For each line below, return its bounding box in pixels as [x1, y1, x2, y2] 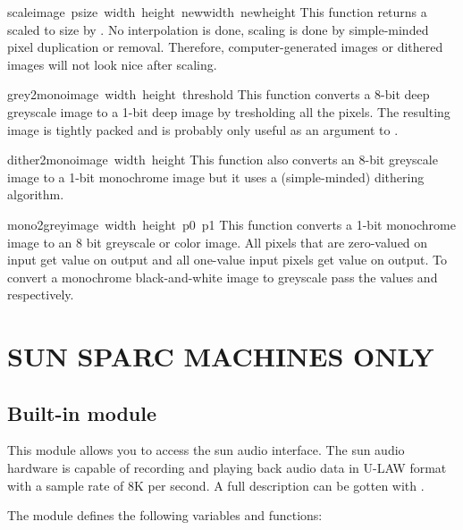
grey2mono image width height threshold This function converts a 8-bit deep [7, 85, 430, 104]
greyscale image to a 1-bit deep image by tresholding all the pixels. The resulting [7, 102, 450, 121]
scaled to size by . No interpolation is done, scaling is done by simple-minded [7, 20, 429, 38]
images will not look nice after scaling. [7, 55, 217, 73]
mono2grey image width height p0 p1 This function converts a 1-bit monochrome [7, 215, 456, 233]
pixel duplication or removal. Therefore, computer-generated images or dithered [7, 38, 443, 56]
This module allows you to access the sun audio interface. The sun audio [7, 441, 405, 459]
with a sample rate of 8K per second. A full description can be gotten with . [7, 475, 425, 494]
